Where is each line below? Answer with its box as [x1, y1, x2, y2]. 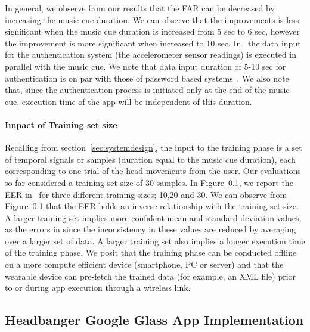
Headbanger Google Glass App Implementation [5, 311, 304, 329]
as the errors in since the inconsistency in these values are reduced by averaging [5, 223, 296, 235]
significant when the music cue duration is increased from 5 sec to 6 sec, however [5, 25, 300, 38]
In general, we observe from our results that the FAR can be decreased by [5, 2, 275, 14]
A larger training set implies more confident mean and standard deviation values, [5, 211, 302, 224]
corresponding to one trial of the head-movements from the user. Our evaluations [5, 165, 301, 177]
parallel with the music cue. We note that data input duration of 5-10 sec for [5, 60, 286, 72]
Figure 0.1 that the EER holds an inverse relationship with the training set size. [5, 200, 299, 212]
